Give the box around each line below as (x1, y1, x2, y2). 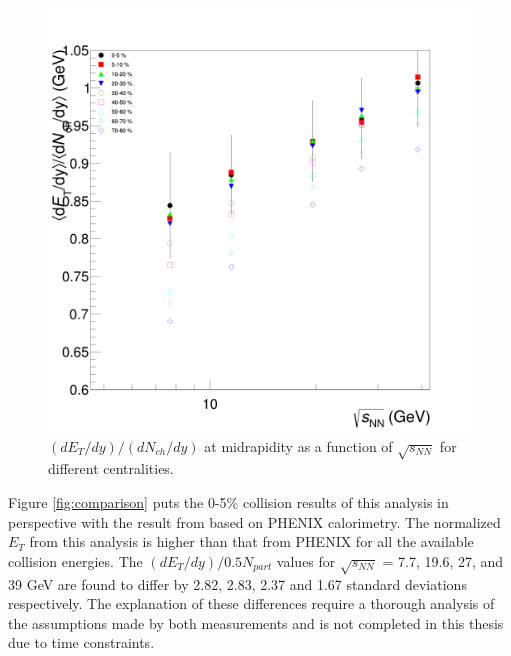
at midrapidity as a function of (204, 435, 393, 456)
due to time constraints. (8, 632, 155, 653)
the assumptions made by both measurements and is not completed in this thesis (8, 612, 504, 633)
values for (276, 550, 336, 571)
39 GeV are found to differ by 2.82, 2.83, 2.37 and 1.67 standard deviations (8, 573, 467, 594)
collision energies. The (8, 550, 143, 571)
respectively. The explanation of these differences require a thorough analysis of (8, 593, 495, 614)
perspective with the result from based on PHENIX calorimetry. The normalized (8, 511, 501, 532)
